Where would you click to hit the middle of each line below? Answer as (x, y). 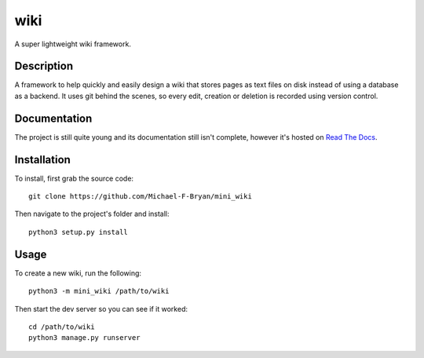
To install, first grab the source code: (74, 178)
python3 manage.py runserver (84, 338)
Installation (42, 160)
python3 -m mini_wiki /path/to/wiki (99, 291)
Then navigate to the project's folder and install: (92, 214)
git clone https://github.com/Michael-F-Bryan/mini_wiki (141, 197)
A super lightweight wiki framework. (73, 44)
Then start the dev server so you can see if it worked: (101, 309)
